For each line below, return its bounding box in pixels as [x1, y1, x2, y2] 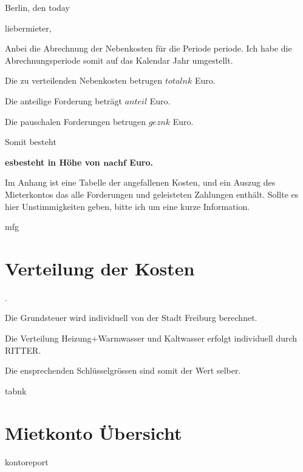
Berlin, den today [5, 1, 70, 13]
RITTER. [5, 343, 41, 356]
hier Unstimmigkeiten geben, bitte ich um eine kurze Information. [5, 200, 250, 212]
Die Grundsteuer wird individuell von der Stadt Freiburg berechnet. [5, 311, 257, 324]
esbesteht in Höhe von [5, 155, 100, 168]
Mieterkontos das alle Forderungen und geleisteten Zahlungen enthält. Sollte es [5, 187, 299, 200]
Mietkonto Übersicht [5, 420, 182, 445]
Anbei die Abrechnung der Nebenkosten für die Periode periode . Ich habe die [5, 42, 292, 55]
